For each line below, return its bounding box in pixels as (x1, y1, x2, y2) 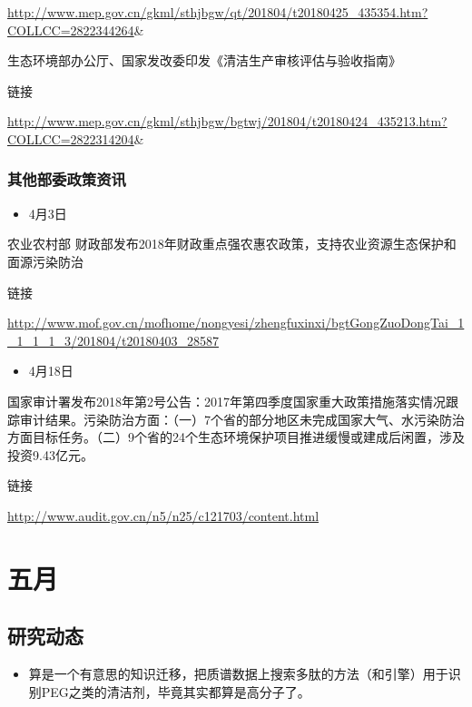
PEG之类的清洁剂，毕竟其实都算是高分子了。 (41, 682, 310, 701)
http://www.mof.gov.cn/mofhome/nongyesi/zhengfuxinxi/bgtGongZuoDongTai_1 (7, 313, 465, 332)
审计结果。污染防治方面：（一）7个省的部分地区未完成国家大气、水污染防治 (19, 409, 465, 428)
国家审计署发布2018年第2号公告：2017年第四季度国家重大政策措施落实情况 (7, 391, 446, 410)
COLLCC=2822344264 (7, 20, 134, 39)
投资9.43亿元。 (7, 445, 93, 464)
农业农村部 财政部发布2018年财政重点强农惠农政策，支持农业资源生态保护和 (7, 234, 457, 253)
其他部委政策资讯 (7, 168, 126, 191)
